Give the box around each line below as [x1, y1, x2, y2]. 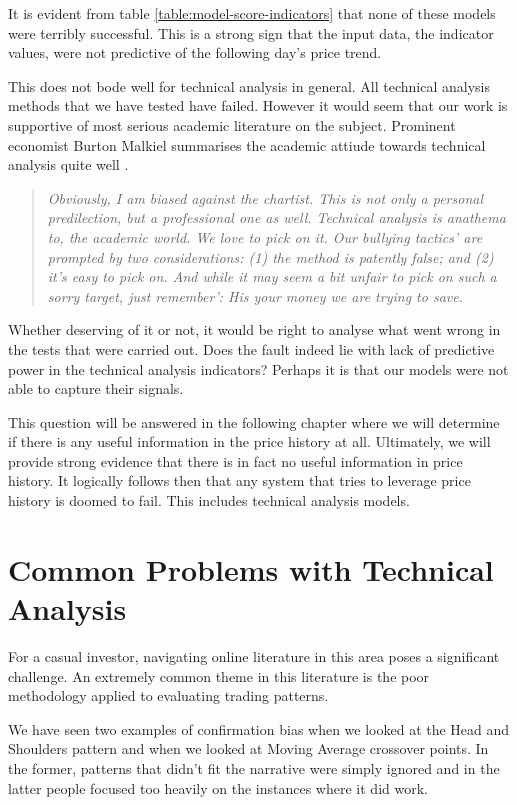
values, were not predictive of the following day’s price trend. [8, 42, 382, 63]
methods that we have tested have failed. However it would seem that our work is [8, 95, 508, 116]
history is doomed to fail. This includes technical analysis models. [8, 490, 410, 511]
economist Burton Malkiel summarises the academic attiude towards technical [8, 134, 486, 155]
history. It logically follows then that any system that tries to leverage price [8, 470, 471, 491]
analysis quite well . [8, 154, 129, 175]
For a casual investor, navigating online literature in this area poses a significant [8, 645, 500, 666]
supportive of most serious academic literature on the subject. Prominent [8, 114, 456, 135]
